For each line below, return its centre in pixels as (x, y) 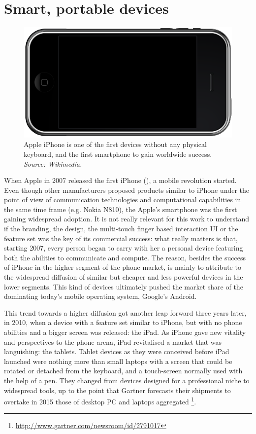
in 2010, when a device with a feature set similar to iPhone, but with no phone (123, 322)
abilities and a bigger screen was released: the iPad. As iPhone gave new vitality (125, 332)
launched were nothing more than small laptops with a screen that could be (118, 361)
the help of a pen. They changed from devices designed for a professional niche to (127, 380)
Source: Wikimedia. (53, 163)
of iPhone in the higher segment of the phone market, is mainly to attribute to (123, 267)
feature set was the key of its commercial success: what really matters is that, (121, 238)
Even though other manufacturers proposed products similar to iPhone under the (127, 190)
